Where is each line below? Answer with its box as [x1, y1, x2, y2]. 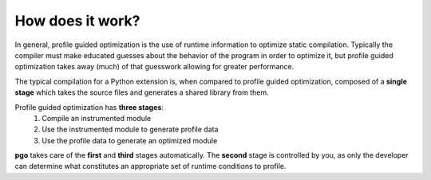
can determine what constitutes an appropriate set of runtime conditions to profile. [14, 162, 287, 171]
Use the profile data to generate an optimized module [42, 135, 218, 145]
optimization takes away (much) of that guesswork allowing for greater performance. [14, 62, 295, 72]
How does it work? [14, 12, 140, 29]
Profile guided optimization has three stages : [14, 102, 164, 112]
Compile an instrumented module [42, 113, 152, 123]
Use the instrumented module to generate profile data [42, 124, 219, 135]
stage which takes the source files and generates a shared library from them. [14, 88, 269, 97]
